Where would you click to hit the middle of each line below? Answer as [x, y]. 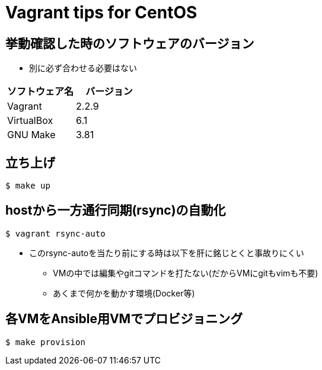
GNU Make [31, 135]
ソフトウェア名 [41, 92]
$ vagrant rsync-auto [55, 233]
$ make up [28, 186]
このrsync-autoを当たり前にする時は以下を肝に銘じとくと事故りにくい [167, 253]
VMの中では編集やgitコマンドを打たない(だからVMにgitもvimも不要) [186, 273]
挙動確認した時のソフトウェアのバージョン [130, 43]
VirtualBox [30, 121]
